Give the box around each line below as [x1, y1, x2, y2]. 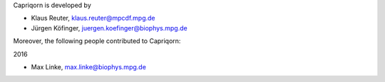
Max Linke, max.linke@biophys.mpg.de [31, 62, 146, 71]
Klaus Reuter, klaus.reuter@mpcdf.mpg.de [31, 14, 156, 23]
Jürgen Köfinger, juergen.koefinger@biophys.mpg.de [31, 23, 188, 32]
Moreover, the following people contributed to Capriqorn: [13, 37, 181, 45]
